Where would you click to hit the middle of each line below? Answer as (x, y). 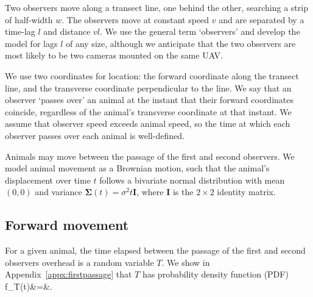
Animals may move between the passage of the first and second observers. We (150, 156)
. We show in (186, 262)
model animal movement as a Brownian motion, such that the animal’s (137, 168)
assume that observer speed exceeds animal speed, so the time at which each (148, 123)
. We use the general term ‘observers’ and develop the (200, 31)
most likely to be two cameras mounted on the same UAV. (114, 55)
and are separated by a (262, 19)
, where (150, 192)
